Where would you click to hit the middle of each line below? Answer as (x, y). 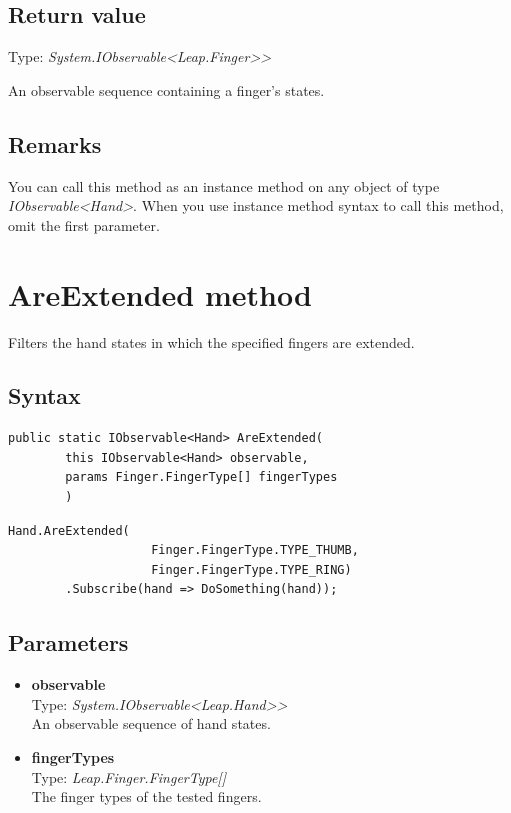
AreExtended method (160, 293)
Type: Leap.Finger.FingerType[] (128, 776)
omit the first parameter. (84, 224)
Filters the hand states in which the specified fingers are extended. (211, 341)
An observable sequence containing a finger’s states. (166, 89)
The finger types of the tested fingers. (146, 796)
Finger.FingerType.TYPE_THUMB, (255, 550)
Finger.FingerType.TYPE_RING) (251, 569)
